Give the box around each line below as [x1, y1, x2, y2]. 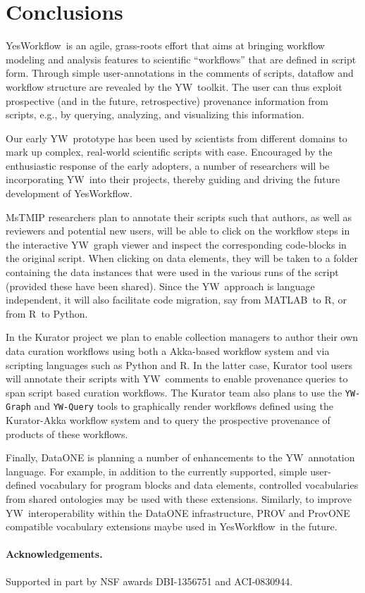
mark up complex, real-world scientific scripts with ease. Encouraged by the [6, 144, 333, 159]
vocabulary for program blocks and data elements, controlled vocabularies [39, 477, 359, 492]
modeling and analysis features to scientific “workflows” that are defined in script [6, 51, 357, 66]
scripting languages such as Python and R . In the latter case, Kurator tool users [6, 357, 352, 372]
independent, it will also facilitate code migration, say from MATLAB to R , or [6, 292, 347, 307]
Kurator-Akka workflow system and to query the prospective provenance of [6, 413, 330, 427]
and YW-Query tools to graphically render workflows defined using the [34, 399, 333, 413]
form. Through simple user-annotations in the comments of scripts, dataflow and [6, 65, 354, 80]
